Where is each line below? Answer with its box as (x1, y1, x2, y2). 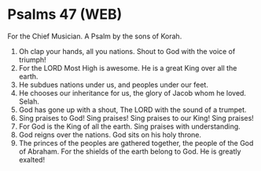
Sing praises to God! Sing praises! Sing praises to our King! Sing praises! (18, 113, 255, 122)
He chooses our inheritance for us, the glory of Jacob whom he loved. (18, 88, 247, 97)
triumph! (18, 55, 46, 64)
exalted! (18, 155, 45, 164)
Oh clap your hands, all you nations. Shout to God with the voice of (18, 46, 236, 56)
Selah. (18, 96, 40, 106)
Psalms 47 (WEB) (7, 5, 123, 24)
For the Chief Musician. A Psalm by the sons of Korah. (7, 31, 182, 41)
